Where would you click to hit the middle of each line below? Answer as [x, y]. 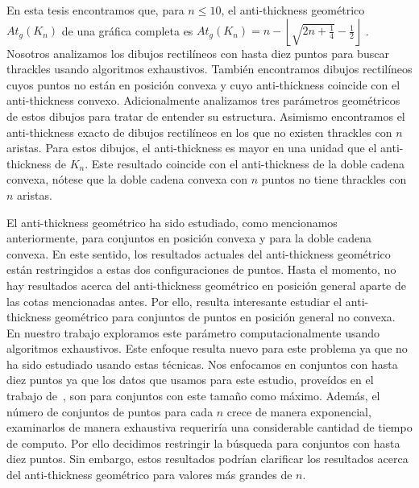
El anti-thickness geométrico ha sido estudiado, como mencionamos [172, 222]
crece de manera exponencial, [299, 411]
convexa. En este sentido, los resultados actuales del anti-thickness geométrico [199, 253]
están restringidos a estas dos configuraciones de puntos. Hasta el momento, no [201, 269]
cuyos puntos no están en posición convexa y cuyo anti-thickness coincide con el [203, 84]
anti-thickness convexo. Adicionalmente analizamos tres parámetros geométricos [203, 100]
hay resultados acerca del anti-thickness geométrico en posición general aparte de [206, 285]
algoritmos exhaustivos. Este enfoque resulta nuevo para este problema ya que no [207, 348]
